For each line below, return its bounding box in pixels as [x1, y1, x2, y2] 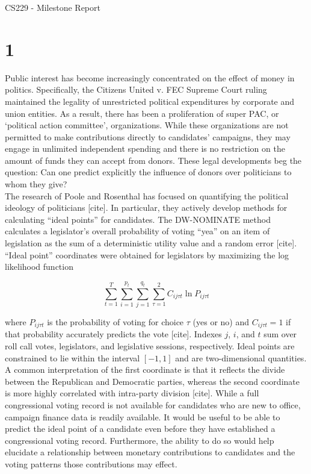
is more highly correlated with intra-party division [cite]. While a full [5, 387, 259, 399]
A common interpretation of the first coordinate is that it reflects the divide [5, 363, 285, 376]
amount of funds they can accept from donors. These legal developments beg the [5, 154, 302, 166]
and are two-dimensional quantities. [175, 351, 307, 364]
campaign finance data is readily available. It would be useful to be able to [5, 410, 280, 423]
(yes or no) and [192, 315, 250, 328]
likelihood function [5, 260, 73, 273]
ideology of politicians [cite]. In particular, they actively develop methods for [5, 201, 288, 214]
